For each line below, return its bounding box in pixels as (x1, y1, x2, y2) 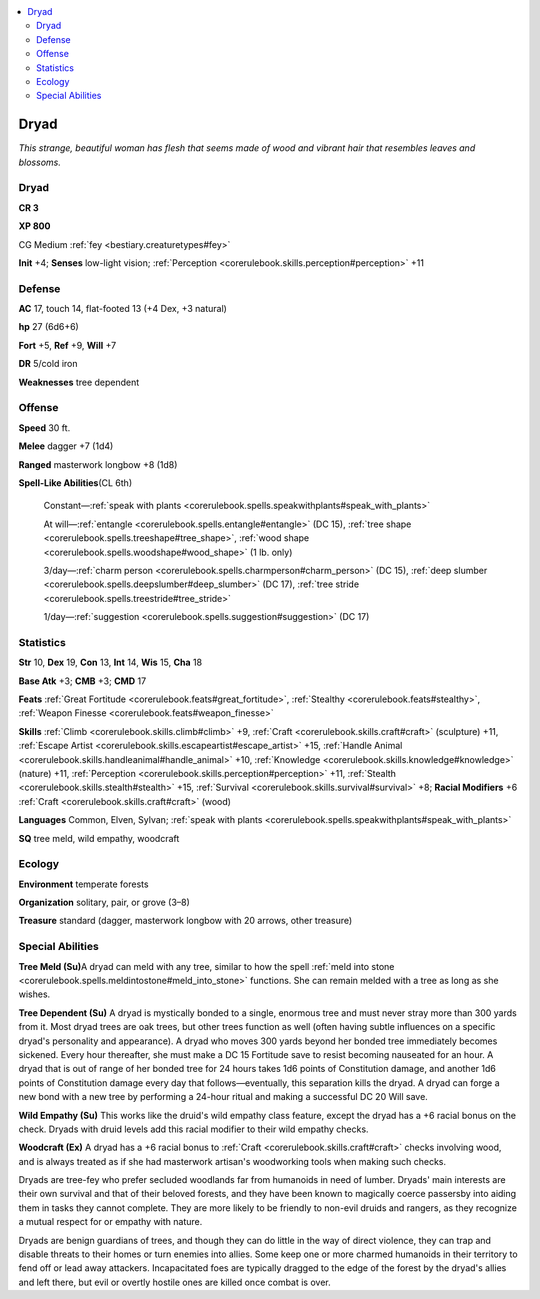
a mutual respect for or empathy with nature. (18, 1216, 203, 1228)
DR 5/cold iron (18, 358, 78, 370)
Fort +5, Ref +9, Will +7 (18, 339, 117, 351)
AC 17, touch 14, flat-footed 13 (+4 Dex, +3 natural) (18, 303, 227, 315)
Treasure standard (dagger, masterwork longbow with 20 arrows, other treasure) (18, 915, 353, 927)
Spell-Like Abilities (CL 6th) (18, 476, 133, 489)
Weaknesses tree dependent (18, 376, 140, 388)
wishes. (18, 988, 51, 1000)
